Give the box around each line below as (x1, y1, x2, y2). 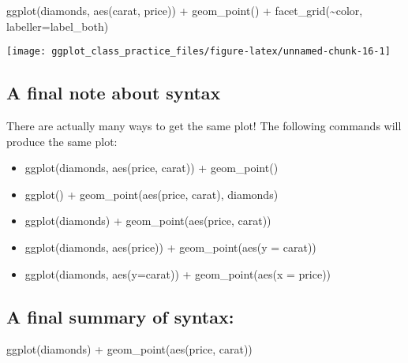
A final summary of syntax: (6, 304, 234, 328)
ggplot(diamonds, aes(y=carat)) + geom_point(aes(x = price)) (24, 265, 331, 282)
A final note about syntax (6, 80, 221, 105)
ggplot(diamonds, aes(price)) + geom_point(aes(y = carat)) (24, 239, 316, 256)
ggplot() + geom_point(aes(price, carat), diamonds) (24, 185, 279, 202)
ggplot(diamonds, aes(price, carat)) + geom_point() (24, 159, 279, 176)
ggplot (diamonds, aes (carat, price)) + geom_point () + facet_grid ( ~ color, (6, 2, 363, 18)
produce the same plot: (6, 133, 118, 149)
